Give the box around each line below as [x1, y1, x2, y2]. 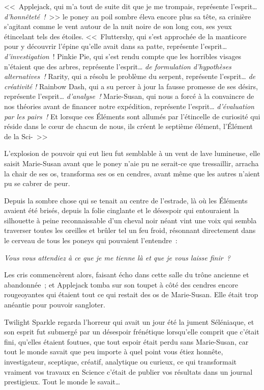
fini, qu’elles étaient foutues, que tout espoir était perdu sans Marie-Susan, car [4, 336, 249, 347]
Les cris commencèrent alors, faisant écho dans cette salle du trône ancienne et [4, 269, 249, 280]
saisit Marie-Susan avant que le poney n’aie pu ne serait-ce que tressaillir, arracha [4, 158, 259, 168]
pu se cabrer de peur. [4, 178, 70, 189]
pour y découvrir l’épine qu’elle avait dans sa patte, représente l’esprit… [4, 41, 227, 51]
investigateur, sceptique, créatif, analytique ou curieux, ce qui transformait [4, 356, 237, 367]
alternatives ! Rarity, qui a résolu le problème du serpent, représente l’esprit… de [4, 71, 256, 82]
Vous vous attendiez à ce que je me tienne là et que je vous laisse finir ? [4, 252, 231, 263]
